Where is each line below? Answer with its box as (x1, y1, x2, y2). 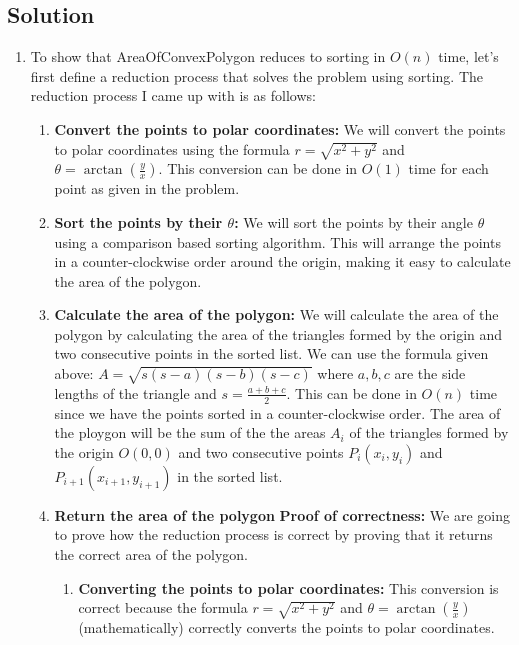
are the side (394, 363, 466, 384)
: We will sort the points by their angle (234, 211, 473, 232)
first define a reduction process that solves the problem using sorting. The (30, 65, 484, 86)
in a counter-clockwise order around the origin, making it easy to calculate (54, 251, 511, 272)
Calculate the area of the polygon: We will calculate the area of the (54, 304, 499, 325)
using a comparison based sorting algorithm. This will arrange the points (54, 231, 501, 252)
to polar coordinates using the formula (54, 138, 290, 159)
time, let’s (438, 46, 499, 67)
